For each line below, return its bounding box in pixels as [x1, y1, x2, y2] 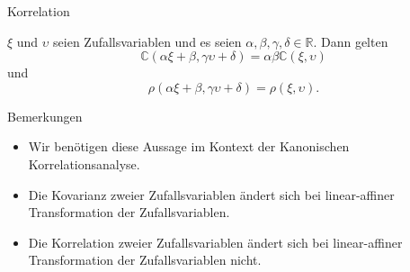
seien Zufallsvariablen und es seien [53, 32, 242, 50]
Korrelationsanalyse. [28, 154, 140, 173]
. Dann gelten [313, 32, 388, 50]
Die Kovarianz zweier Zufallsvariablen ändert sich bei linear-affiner [28, 185, 395, 204]
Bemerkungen [7, 106, 83, 125]
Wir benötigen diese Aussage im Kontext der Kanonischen [28, 137, 350, 156]
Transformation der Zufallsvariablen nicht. [28, 250, 262, 269]
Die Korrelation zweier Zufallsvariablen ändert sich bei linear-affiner [28, 232, 403, 251]
